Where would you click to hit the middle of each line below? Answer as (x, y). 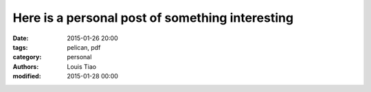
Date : (21, 38)
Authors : (26, 66)
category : (27, 57)
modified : (27, 76)
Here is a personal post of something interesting (153, 18)
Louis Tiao (81, 66)
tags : (20, 47)
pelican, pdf (84, 47)
